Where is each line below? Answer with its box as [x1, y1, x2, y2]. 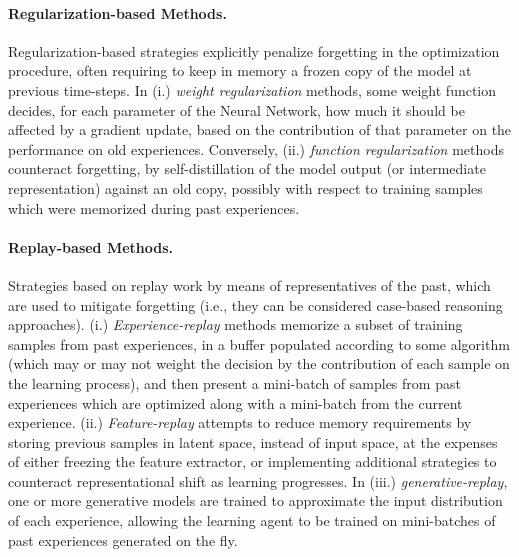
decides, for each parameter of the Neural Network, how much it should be [8, 99, 465, 120]
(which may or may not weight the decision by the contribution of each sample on [8, 353, 510, 374]
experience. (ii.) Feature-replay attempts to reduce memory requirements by [8, 412, 472, 433]
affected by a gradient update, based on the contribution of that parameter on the [8, 119, 512, 140]
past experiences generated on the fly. [8, 529, 238, 550]
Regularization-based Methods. [8, 2, 227, 23]
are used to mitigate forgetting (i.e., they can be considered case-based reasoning [8, 294, 503, 315]
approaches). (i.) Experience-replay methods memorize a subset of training [8, 314, 463, 335]
